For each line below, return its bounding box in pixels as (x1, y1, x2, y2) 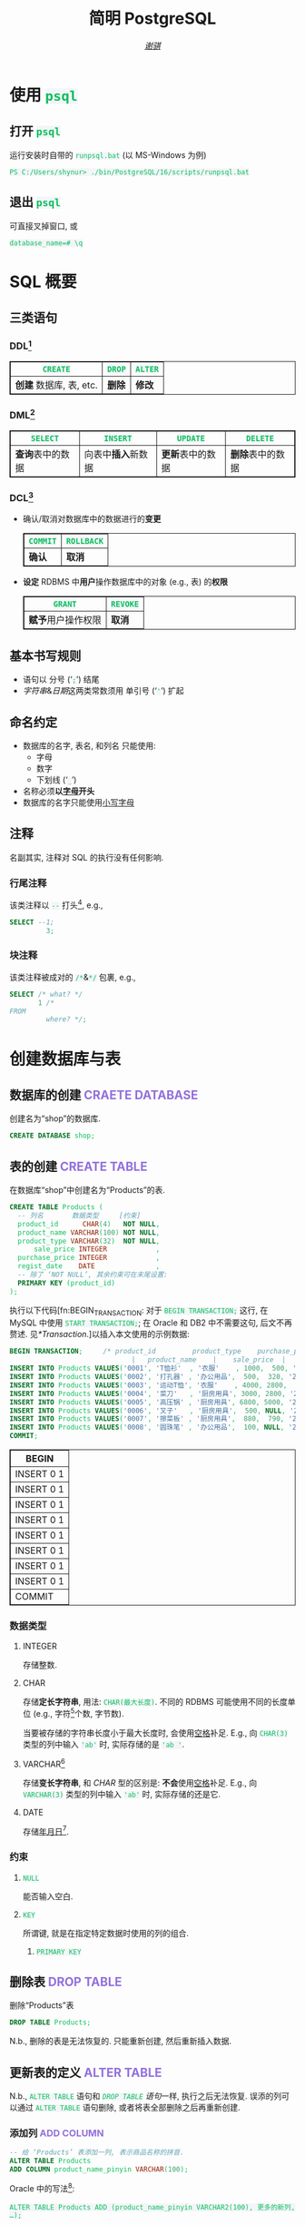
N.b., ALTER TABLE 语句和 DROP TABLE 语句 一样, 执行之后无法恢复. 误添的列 (9, 2091, 282, 2102)
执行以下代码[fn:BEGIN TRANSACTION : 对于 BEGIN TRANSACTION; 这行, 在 (9, 1304, 269, 1317)
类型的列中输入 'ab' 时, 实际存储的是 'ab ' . (22, 1739, 185, 1750)
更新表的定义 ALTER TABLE (9, 2064, 162, 2080)
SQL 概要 (9, 271, 77, 291)
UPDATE (176, 433, 206, 443)
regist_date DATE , (17, 1262, 161, 1271)
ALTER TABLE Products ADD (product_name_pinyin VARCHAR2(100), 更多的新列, (9, 2202, 296, 2211)
